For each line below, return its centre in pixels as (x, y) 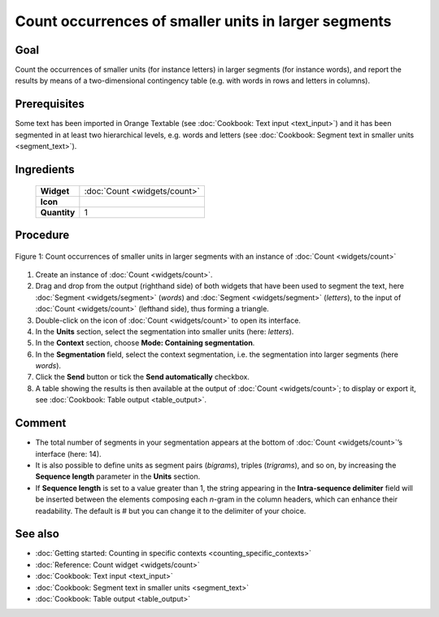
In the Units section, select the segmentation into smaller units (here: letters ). (165, 331)
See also (37, 534)
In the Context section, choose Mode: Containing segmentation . (145, 343)
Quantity (58, 212)
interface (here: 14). (68, 454)
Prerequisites (50, 104)
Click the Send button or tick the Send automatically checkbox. (142, 377)
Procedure (42, 235)
